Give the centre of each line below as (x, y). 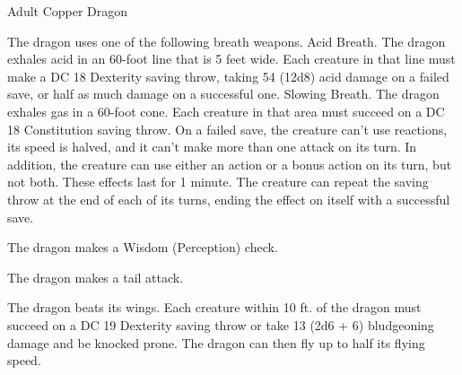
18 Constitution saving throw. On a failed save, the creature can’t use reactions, (227, 129)
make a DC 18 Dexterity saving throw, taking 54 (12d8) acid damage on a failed (228, 76)
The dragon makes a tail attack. (96, 277)
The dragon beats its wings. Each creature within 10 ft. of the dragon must (214, 307)
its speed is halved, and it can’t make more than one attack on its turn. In (212, 147)
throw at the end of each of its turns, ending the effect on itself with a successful (229, 199)
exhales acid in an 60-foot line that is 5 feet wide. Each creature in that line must (231, 59)
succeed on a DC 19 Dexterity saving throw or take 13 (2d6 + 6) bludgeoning (221, 324)
